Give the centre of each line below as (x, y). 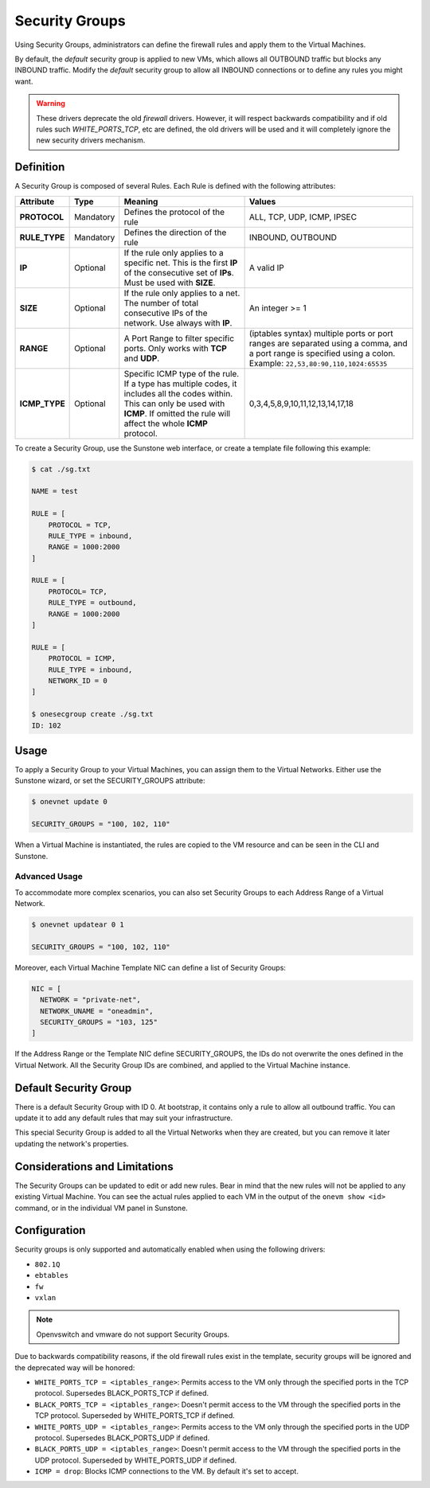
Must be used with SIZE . (170, 283)
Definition (40, 167)
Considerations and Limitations (94, 1166)
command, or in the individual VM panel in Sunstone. (102, 1208)
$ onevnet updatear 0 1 (78, 925)
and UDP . (142, 358)
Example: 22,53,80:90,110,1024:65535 (318, 363)
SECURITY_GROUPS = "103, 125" (99, 1022)
